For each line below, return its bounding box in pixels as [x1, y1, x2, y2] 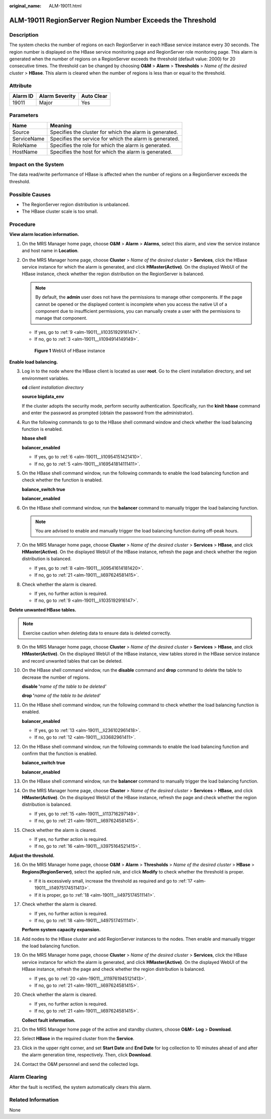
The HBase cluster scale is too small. [22, 208, 98, 214]
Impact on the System [9, 161, 64, 168]
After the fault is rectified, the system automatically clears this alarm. [9, 1084, 152, 1090]
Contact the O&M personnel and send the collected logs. [22, 1061, 140, 1067]
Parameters [9, 112, 39, 119]
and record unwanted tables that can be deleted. [22, 658, 123, 664]
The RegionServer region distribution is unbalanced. [22, 201, 130, 207]
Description [9, 31, 39, 38]
